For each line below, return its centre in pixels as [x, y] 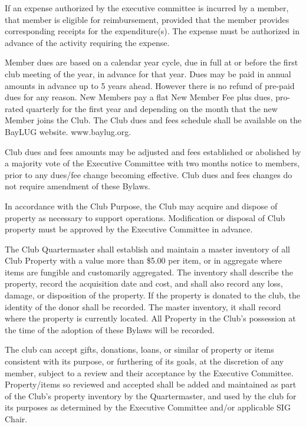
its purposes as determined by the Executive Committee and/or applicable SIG [148, 407]
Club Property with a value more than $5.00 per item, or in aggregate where [143, 260]
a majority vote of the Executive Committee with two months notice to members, [152, 163]
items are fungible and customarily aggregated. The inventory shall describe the [149, 272]
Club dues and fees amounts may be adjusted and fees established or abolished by [153, 151]
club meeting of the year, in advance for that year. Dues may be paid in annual [148, 73]
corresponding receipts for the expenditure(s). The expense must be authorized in [152, 31]
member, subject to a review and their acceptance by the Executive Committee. [149, 372]
